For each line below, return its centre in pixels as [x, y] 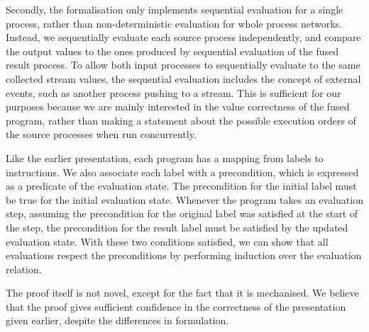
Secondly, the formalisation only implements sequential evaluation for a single [175, 9]
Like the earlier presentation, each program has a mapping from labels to [165, 158]
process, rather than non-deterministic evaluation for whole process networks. [174, 23]
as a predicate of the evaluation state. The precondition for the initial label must [181, 186]
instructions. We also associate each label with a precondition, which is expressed [182, 172]
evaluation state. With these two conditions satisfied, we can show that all [167, 241]
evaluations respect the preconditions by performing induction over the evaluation [184, 255]
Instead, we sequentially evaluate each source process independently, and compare [183, 37]
